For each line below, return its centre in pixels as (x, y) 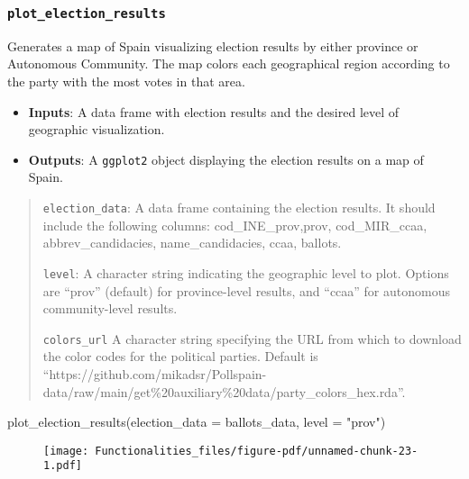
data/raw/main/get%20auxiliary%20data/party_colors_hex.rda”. (224, 391)
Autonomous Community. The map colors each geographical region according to (229, 63)
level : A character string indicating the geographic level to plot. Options (246, 272)
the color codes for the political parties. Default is (180, 356)
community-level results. (110, 308)
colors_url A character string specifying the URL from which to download (252, 338)
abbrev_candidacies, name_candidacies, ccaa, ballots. (192, 243)
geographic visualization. (97, 129)
